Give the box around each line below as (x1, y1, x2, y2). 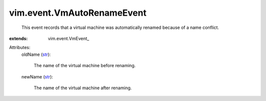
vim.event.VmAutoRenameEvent (9, 7, 147, 18)
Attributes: (9, 45, 31, 50)
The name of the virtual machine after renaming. (33, 85, 132, 91)
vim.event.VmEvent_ (48, 35, 90, 41)
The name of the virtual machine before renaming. (33, 63, 136, 69)
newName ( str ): (21, 74, 53, 79)
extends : (9, 35, 28, 41)
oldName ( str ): (21, 51, 51, 57)
